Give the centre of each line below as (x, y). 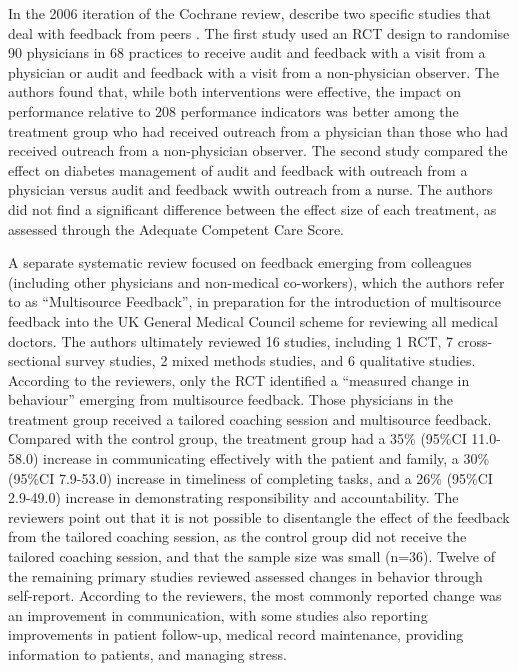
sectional (34, 360)
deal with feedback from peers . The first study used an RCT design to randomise (259, 32)
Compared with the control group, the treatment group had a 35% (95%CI (237, 438)
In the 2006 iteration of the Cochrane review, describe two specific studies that (250, 13)
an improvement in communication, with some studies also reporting (218, 614)
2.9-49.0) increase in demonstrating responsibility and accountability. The (233, 497)
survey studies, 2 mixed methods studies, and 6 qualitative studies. (270, 360)
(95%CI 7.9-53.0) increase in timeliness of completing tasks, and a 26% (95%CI (250, 477)
